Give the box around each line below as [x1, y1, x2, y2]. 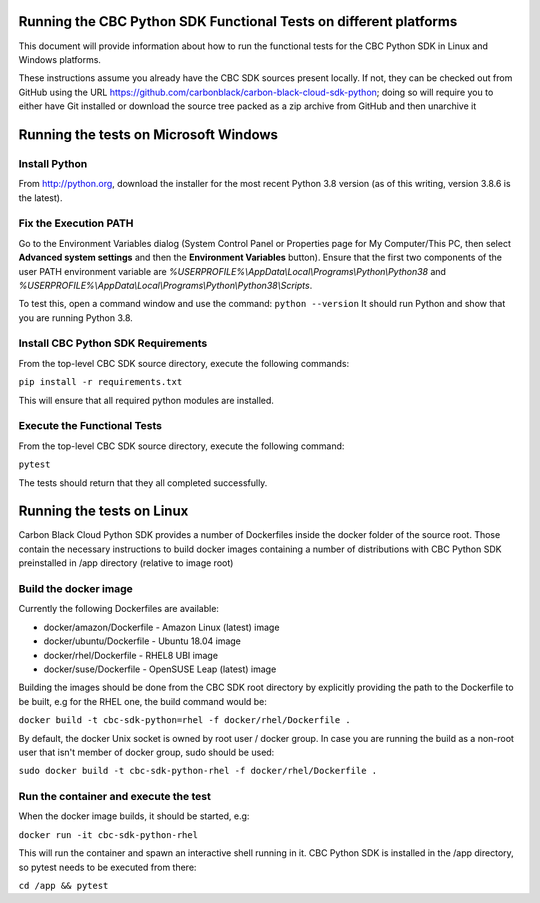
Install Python [18, 156, 88, 170]
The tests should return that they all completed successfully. [18, 476, 268, 489]
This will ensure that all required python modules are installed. [18, 394, 275, 406]
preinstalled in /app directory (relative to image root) [18, 557, 234, 569]
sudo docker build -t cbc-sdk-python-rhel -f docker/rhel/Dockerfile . [18, 765, 378, 777]
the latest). [18, 191, 63, 204]
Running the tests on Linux [18, 503, 189, 520]
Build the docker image [18, 582, 134, 596]
